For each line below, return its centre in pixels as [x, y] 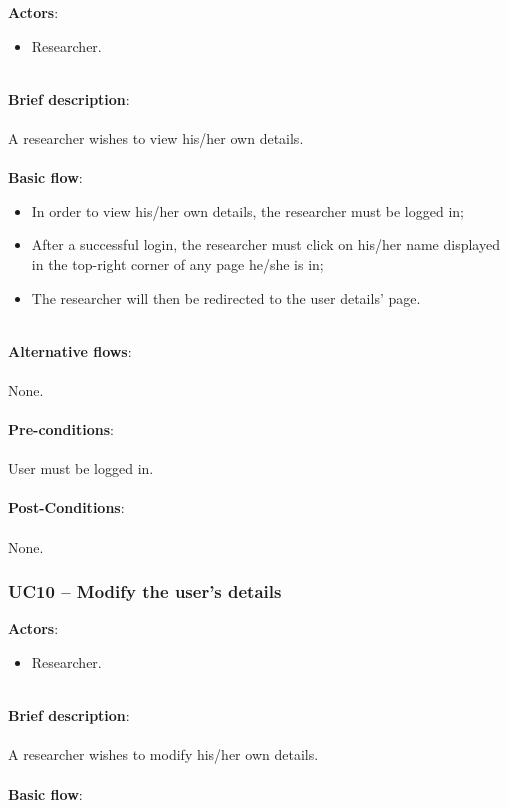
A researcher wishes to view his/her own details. [156, 137]
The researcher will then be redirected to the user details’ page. [226, 297]
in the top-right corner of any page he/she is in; [177, 263]
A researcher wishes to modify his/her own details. [163, 754]
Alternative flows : [70, 350]
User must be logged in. [81, 468]
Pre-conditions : [61, 429]
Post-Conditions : [66, 507]
